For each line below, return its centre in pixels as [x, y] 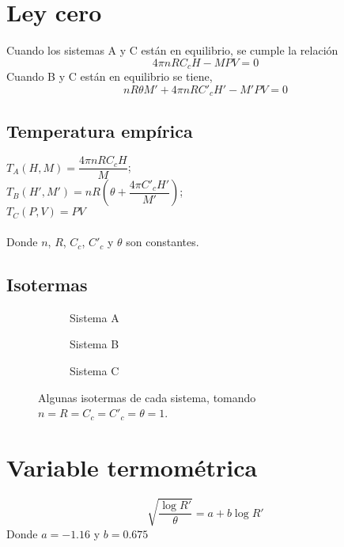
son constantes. [163, 242]
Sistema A [95, 317]
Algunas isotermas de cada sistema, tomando [147, 397]
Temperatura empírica [100, 130]
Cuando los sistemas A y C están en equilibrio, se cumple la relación [172, 50]
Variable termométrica [132, 467]
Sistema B [95, 344]
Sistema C [95, 371]
